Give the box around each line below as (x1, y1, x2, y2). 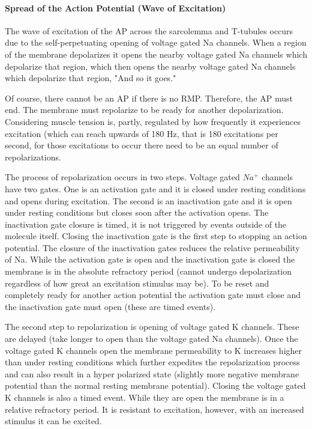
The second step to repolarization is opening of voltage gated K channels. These (5, 320, 299, 333)
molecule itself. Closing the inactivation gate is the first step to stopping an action (5, 230, 307, 242)
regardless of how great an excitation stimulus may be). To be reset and (5, 276, 269, 289)
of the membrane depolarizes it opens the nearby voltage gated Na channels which (5, 47, 307, 60)
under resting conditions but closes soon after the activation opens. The (5, 206, 269, 219)
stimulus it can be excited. (5, 415, 102, 427)
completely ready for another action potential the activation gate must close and (5, 288, 301, 301)
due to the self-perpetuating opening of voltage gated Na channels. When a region (5, 36, 307, 49)
